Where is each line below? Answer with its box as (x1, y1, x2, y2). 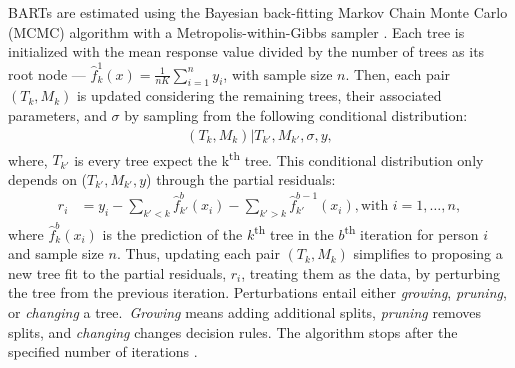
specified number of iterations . (8, 341, 198, 362)
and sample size (8, 243, 104, 264)
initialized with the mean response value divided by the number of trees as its (8, 41, 485, 62)
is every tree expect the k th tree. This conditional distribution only (74, 146, 484, 170)
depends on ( (8, 168, 88, 189)
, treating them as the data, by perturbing (241, 262, 501, 283)
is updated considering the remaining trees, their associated (76, 85, 442, 106)
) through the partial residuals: (146, 168, 336, 189)
